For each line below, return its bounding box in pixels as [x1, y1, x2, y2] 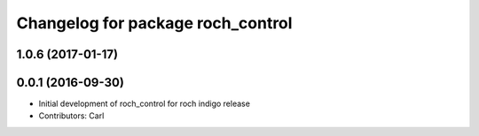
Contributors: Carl [38, 110, 105, 121]
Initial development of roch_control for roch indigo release [38, 98, 250, 110]
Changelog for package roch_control [16, 13, 293, 33]
